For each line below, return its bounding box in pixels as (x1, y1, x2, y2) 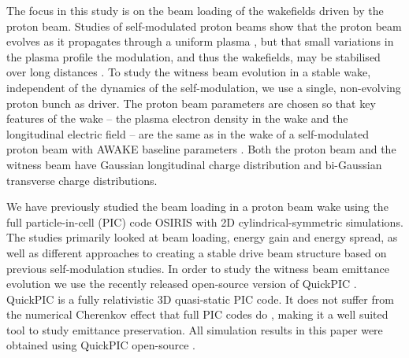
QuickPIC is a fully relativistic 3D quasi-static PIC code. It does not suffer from (6, 290, 394, 307)
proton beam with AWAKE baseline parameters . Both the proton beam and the (6, 141, 396, 157)
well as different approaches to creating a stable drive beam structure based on (6, 244, 387, 260)
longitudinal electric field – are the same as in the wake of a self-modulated (6, 125, 369, 142)
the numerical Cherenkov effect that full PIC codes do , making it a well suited (6, 306, 389, 323)
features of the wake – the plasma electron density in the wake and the (6, 110, 348, 127)
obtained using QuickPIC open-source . (6, 337, 195, 353)
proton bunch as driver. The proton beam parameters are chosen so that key (6, 94, 376, 111)
